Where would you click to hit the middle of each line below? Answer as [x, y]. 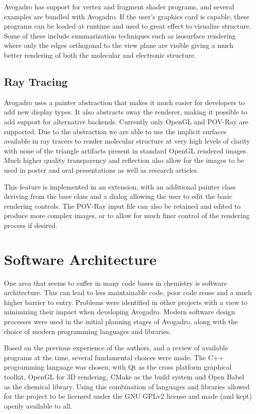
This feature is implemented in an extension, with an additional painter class [120, 186]
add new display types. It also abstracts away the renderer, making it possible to [126, 112]
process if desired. [31, 225]
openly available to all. [38, 405]
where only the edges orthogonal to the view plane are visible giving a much [119, 45]
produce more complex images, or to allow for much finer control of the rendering [127, 215]
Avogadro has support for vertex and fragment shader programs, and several [119, 6]
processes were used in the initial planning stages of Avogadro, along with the [121, 321]
